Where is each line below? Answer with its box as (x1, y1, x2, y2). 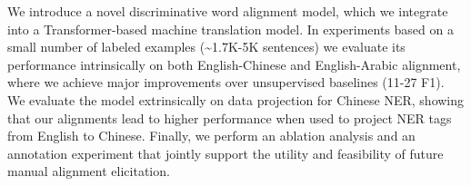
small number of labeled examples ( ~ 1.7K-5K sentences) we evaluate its (7, 37, 406, 56)
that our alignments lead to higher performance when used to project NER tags (7, 108, 452, 127)
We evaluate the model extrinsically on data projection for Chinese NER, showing (7, 90, 465, 109)
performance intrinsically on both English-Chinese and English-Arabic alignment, (7, 54, 461, 73)
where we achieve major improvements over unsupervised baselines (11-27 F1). (7, 73, 445, 92)
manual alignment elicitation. (7, 162, 170, 181)
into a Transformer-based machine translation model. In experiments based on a (7, 19, 454, 38)
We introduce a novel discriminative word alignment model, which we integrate (7, 2, 448, 20)
